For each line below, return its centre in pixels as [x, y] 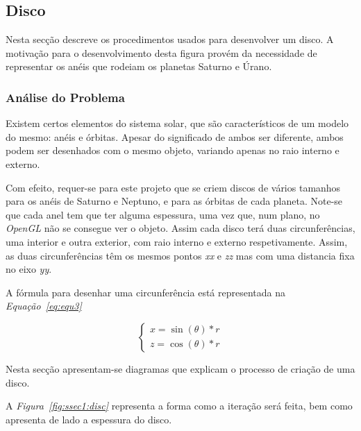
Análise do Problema [65, 97]
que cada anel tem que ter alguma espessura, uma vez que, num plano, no [163, 214]
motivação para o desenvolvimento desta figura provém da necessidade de [161, 52]
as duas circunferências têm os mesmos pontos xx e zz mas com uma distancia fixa [180, 255]
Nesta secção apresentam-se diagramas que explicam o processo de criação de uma [180, 368]
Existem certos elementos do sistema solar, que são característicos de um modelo [177, 123]
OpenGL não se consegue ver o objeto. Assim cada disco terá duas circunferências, [180, 228]
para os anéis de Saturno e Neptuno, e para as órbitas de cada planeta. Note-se [174, 201]
